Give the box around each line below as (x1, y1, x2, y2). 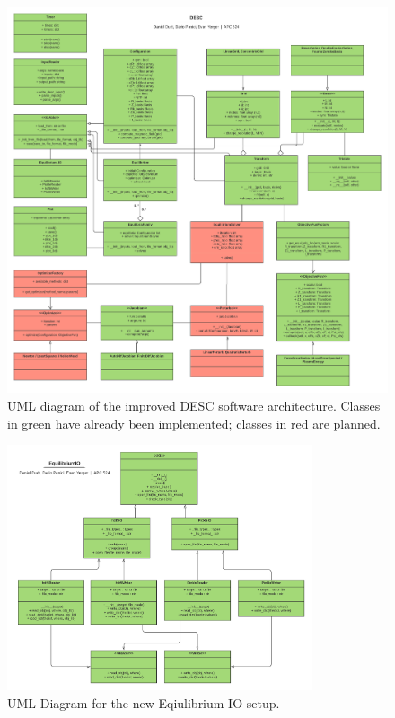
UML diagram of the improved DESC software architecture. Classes (7, 396, 381, 415)
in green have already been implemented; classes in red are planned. (7, 413, 381, 432)
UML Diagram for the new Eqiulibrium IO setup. (7, 693, 280, 712)
